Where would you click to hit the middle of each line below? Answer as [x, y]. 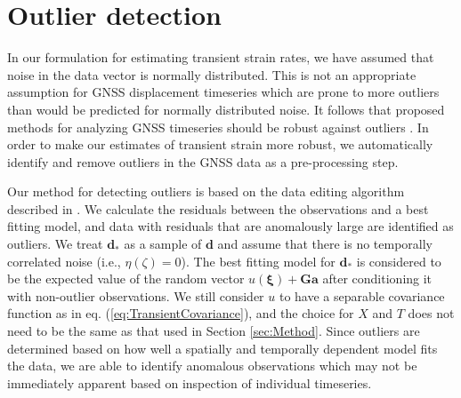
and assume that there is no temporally [325, 244]
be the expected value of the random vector [126, 279]
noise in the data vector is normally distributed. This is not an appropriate [212, 74]
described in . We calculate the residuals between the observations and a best [218, 208]
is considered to [399, 261]
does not [431, 313]
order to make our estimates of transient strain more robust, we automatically [220, 144]
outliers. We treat [55, 244]
